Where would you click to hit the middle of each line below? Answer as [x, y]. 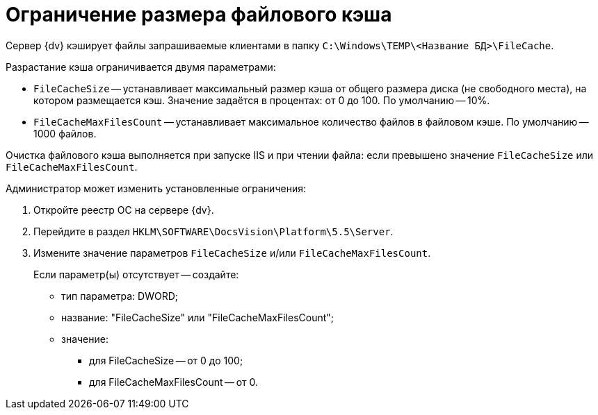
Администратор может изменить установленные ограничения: [156, 188]
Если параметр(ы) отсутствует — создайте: [136, 274]
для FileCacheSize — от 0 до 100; [166, 360]
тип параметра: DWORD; [120, 296]
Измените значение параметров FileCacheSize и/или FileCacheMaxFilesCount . [232, 253]
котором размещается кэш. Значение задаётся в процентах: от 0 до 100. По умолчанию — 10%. [262, 100]
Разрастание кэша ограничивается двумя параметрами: [141, 67]
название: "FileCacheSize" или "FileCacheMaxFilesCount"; [198, 317]
